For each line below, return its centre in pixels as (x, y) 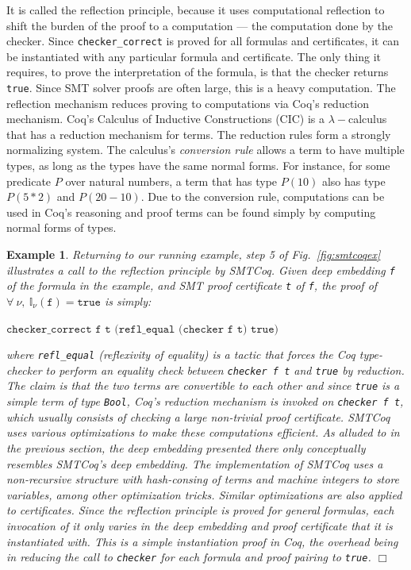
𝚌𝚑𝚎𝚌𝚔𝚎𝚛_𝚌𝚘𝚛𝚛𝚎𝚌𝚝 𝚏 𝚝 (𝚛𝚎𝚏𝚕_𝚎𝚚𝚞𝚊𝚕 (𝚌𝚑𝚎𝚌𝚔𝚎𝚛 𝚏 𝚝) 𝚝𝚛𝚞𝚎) (142, 329)
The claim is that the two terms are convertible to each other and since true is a (203, 385)
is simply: (128, 300)
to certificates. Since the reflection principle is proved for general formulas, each (200, 510)
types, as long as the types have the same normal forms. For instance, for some (198, 166)
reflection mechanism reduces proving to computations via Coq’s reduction (188, 103)
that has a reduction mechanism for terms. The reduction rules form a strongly (199, 134)
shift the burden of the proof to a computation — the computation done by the (200, 25)
